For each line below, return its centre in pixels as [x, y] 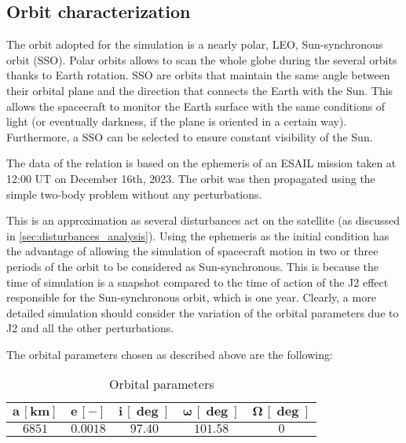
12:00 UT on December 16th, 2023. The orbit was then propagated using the [191, 178]
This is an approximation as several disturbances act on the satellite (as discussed [203, 220]
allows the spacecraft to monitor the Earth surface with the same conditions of [196, 106]
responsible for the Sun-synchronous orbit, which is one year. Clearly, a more [191, 297]
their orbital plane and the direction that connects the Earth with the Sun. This [200, 90]
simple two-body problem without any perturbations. [134, 194]
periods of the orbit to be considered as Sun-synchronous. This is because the [193, 266]
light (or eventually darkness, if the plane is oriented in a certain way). [177, 121]
